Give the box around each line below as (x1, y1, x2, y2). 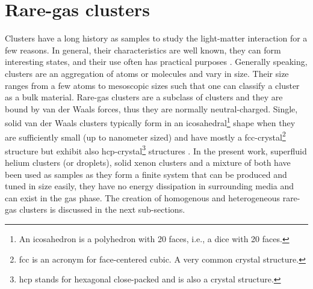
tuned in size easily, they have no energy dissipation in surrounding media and (5, 180, 294, 192)
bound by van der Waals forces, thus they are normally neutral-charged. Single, (5, 102, 298, 115)
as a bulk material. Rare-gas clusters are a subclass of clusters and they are (5, 91, 283, 103)
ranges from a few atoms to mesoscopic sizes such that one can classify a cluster (5, 79, 300, 91)
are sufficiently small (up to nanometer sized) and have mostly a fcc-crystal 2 (5, 129, 286, 143)
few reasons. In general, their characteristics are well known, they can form (5, 43, 281, 56)
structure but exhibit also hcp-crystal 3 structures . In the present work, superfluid (5, 142, 307, 157)
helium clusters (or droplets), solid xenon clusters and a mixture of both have (5, 156, 291, 169)
